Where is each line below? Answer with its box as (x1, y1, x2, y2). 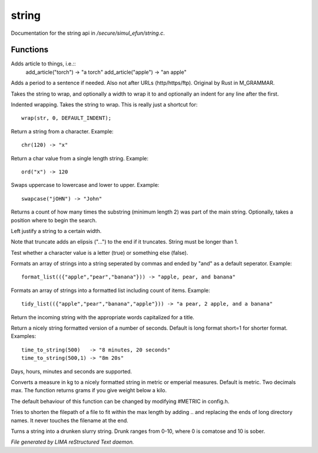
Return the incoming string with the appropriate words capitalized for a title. (11, 313, 194, 321)
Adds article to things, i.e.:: (11, 60, 76, 67)
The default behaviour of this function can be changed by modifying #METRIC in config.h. (11, 398, 230, 405)
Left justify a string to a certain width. (11, 227, 102, 234)
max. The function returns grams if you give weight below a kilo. (11, 387, 167, 394)
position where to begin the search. (11, 216, 97, 224)
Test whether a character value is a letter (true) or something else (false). (11, 249, 188, 256)
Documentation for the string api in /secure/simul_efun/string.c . (11, 29, 165, 37)
